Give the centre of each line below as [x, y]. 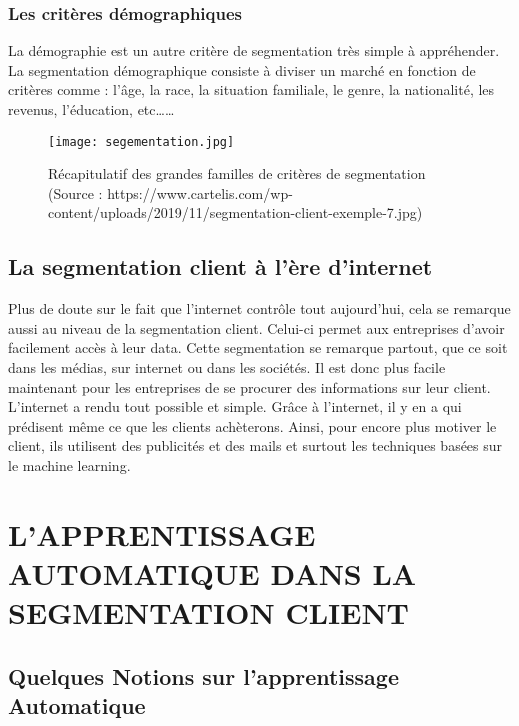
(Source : [75, 192]
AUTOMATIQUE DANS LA [212, 572]
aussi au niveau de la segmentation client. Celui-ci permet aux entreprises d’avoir [256, 327]
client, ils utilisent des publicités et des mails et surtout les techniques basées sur [255, 445]
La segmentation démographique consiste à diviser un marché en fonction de [242, 69]
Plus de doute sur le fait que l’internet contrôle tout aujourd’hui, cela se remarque [259, 308]
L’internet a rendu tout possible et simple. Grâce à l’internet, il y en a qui [235, 406]
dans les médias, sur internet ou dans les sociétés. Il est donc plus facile [227, 367]
